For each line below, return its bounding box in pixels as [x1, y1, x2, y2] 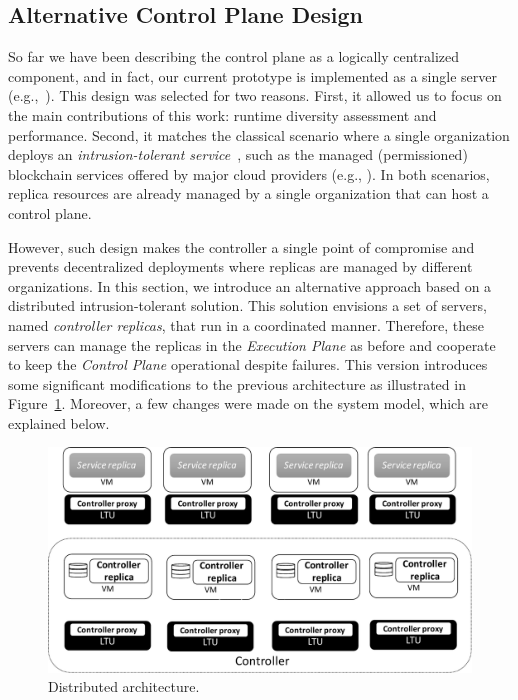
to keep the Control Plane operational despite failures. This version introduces [8, 354, 488, 375]
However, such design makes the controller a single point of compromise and [8, 236, 475, 257]
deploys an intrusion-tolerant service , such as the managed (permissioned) [8, 144, 468, 165]
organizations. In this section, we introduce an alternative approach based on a [8, 275, 492, 296]
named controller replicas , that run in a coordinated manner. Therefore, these [8, 314, 485, 335]
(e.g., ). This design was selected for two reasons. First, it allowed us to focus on [8, 85, 502, 106]
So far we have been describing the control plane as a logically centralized [8, 46, 460, 67]
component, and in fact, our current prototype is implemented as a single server [8, 65, 497, 86]
